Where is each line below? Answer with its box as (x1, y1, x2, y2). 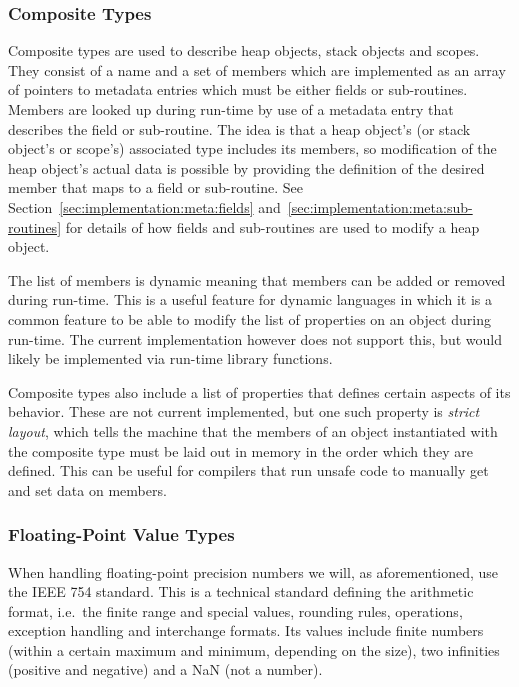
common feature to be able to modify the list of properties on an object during (8, 308, 491, 329)
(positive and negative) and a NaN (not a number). (8, 659, 323, 680)
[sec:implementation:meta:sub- (287, 196, 473, 217)
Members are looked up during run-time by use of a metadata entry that (8, 99, 454, 119)
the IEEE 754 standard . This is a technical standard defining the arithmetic (8, 581, 474, 602)
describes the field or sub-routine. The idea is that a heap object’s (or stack (8, 118, 471, 139)
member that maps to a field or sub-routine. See (8, 177, 304, 198)
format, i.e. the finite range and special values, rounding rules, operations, (8, 600, 463, 621)
